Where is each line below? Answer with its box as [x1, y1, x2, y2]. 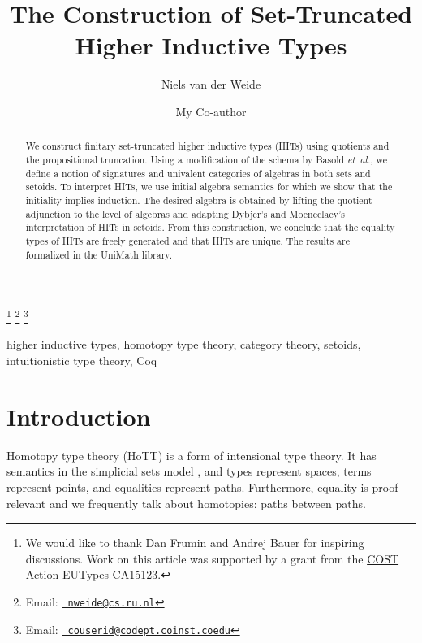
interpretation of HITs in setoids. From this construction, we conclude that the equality [25, 220, 395, 234]
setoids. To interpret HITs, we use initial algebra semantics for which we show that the [25, 180, 393, 193]
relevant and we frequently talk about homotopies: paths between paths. [6, 494, 366, 511]
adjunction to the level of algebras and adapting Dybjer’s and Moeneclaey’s [25, 206, 345, 220]
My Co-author [175, 102, 247, 119]
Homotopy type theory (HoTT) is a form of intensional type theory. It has [6, 446, 377, 463]
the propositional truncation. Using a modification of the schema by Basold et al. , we [25, 152, 388, 166]
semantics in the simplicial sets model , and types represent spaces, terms [6, 463, 372, 480]
